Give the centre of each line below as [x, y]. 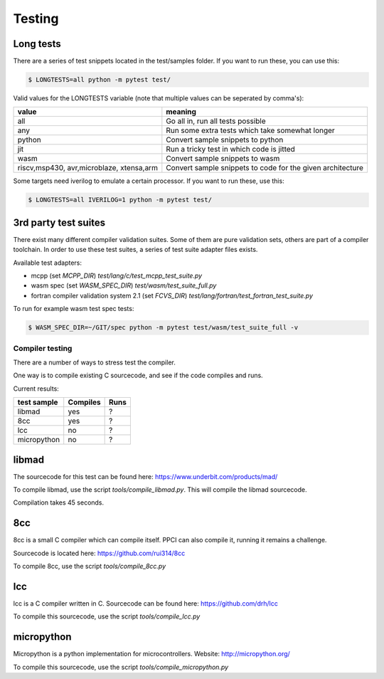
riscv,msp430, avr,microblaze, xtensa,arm [87, 168]
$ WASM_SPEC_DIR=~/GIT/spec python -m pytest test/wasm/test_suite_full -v [163, 328]
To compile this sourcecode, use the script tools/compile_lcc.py [107, 616]
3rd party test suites [59, 222]
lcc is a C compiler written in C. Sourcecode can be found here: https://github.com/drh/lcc [146, 604]
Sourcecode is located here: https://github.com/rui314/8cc [99, 553]
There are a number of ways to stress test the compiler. [94, 362]
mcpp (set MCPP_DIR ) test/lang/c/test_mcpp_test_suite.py [117, 276]
